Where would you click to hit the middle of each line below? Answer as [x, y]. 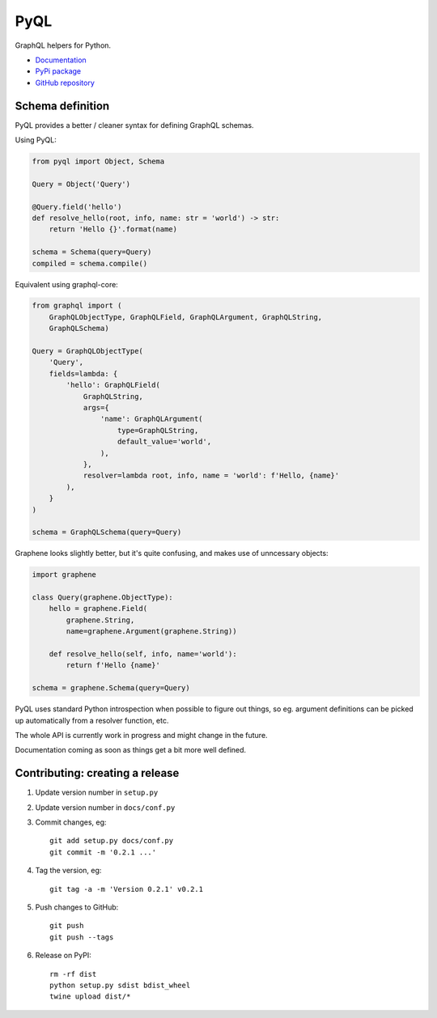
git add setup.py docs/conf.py [112, 841]
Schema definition [62, 106]
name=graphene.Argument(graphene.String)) [152, 632]
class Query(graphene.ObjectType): [102, 598]
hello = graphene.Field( [98, 609]
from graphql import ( [77, 306]
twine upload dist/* [90, 997]
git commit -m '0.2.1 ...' [103, 852]
